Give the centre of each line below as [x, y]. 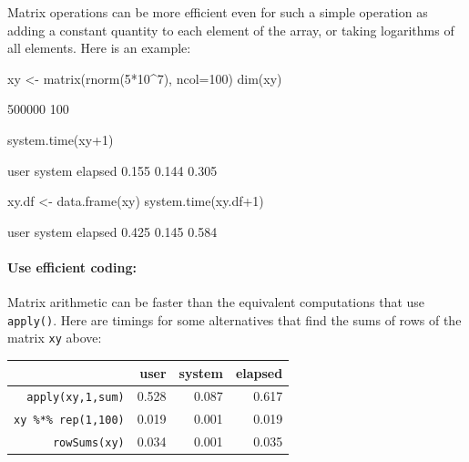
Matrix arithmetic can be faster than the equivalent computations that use [216, 302]
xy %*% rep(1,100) [69, 421]
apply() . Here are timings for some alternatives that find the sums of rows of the [234, 319]
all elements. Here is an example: [99, 48]
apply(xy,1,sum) [76, 398]
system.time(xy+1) [61, 139]
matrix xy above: [55, 338]
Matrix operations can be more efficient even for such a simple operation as [218, 12]
